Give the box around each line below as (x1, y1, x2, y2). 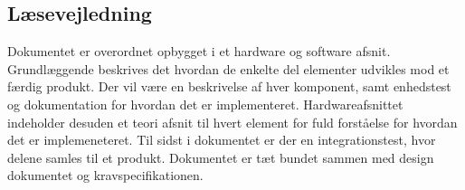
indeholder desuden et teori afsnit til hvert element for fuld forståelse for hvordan (7, 112, 458, 131)
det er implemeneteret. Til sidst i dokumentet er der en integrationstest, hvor (7, 130, 436, 149)
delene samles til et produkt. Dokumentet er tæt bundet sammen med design (7, 147, 434, 166)
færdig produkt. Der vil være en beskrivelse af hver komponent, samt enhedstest (7, 77, 451, 96)
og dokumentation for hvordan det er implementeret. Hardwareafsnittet (7, 94, 403, 113)
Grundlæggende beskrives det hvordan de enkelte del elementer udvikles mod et (7, 59, 450, 78)
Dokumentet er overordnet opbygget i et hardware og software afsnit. (7, 42, 391, 61)
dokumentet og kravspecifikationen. (7, 166, 204, 185)
